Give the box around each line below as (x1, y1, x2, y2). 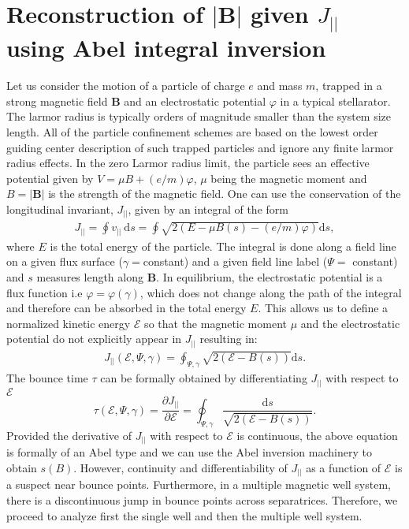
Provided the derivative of (6, 427, 132, 443)
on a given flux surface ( (6, 253, 123, 270)
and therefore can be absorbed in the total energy (6, 300, 247, 316)
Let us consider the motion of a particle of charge (6, 77, 245, 94)
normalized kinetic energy (6, 315, 131, 331)
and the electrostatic (300, 315, 400, 331)
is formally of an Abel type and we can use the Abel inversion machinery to (6, 444, 372, 460)
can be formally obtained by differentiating (100, 370, 307, 386)
